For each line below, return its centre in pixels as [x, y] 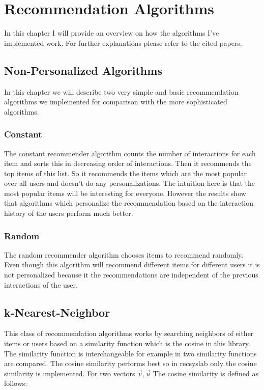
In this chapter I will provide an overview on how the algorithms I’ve [112, 33]
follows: [16, 383]
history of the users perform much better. [69, 213]
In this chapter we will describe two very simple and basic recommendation [121, 91]
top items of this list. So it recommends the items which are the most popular [125, 173]
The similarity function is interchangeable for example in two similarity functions [130, 353]
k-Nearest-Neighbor [57, 312]
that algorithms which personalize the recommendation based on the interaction [129, 203]
